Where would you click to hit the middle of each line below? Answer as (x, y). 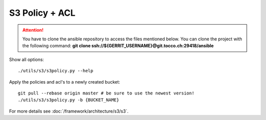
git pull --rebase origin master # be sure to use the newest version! (106, 93)
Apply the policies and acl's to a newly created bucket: (65, 82)
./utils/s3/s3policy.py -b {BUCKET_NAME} (68, 100)
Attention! (33, 30)
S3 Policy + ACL (42, 13)
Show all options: (27, 60)
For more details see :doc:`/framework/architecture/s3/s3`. (69, 111)
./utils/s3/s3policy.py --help (56, 71)
